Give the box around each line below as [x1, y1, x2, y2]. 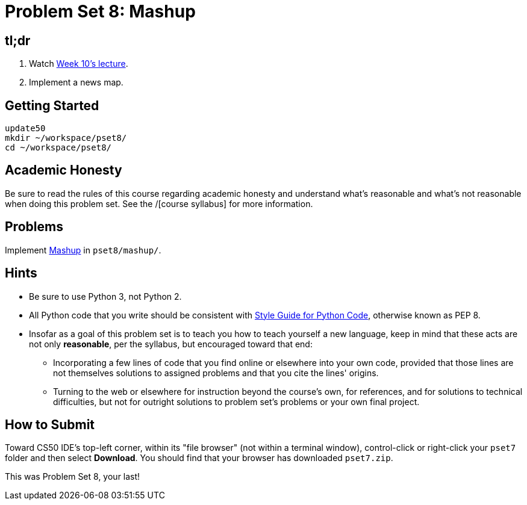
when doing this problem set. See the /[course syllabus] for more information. [5, 198, 313, 209]
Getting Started [5, 98, 99, 113]
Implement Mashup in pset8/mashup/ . [5, 244, 161, 255]
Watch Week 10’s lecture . [29, 58, 128, 69]
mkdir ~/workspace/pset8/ [5, 133, 127, 143]
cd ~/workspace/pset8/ [5, 143, 112, 153]
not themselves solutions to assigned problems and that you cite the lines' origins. [53, 367, 379, 378]
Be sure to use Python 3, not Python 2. [29, 291, 182, 302]
